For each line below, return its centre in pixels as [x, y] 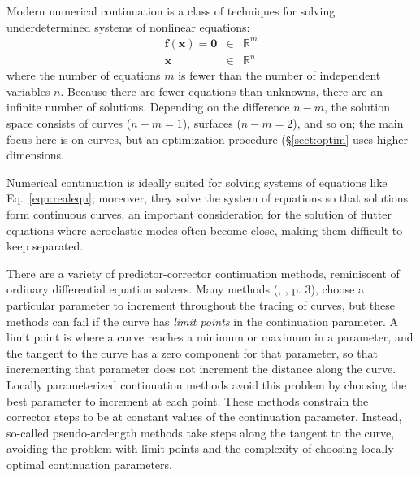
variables [28, 91]
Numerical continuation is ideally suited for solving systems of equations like [197, 182]
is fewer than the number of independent [279, 75]
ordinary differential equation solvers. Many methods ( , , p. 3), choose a [185, 289]
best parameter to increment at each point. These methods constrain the [188, 400]
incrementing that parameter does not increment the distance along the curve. [201, 369]
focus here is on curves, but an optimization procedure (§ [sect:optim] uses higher [207, 139]
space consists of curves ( [69, 123]
